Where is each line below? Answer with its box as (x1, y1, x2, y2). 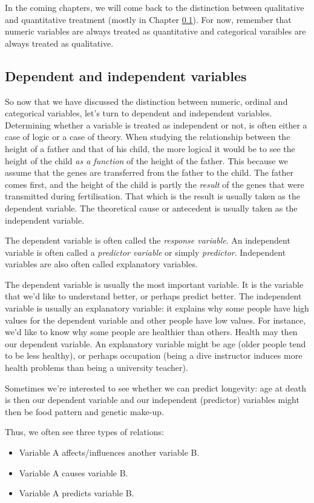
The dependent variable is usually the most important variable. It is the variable (5, 278, 304, 290)
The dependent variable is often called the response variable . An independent (5, 234, 290, 247)
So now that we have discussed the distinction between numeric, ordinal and (5, 95, 288, 107)
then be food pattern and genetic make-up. (5, 405, 164, 418)
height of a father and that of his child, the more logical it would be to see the (5, 142, 295, 155)
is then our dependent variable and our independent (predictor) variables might (5, 393, 299, 406)
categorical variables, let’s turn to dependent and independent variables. (5, 107, 272, 119)
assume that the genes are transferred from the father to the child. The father (5, 166, 293, 179)
